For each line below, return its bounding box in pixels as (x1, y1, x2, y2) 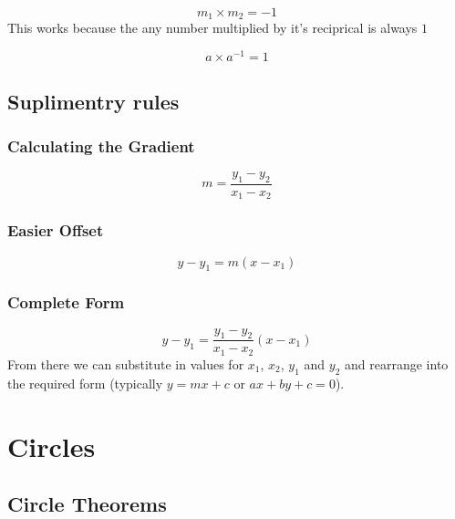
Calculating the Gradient (7, 134, 195, 157)
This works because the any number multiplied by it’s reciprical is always (7, 18, 418, 37)
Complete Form (7, 291, 125, 314)
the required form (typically (7, 373, 163, 392)
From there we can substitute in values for (7, 354, 244, 373)
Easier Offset (7, 219, 104, 242)
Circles (7, 427, 96, 464)
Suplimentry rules (7, 87, 180, 115)
